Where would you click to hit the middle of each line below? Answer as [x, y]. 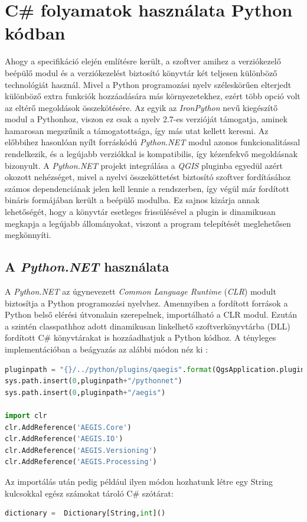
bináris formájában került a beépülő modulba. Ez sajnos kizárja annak [132, 200]
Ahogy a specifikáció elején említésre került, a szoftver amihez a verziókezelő [143, 61]
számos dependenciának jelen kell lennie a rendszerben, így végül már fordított [147, 188]
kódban [35, 33]
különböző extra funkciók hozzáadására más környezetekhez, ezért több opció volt [153, 96]
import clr [26, 415]
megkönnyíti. [28, 235]
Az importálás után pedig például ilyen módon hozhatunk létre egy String [139, 481]
